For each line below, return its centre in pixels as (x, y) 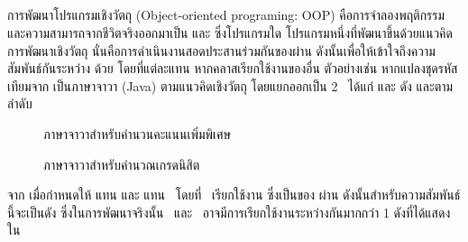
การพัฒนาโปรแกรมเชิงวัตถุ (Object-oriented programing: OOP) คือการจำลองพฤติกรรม (226, 15)
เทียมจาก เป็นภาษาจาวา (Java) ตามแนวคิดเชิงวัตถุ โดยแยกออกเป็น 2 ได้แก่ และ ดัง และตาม (230, 85)
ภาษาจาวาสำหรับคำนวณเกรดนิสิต (122, 164)
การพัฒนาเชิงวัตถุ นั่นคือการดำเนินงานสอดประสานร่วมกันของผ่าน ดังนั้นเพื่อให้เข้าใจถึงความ (221, 50)
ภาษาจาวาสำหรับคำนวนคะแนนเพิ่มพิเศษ (138, 133)
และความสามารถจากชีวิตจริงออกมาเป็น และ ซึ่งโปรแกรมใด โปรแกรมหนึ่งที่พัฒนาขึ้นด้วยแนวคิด (230, 32)
